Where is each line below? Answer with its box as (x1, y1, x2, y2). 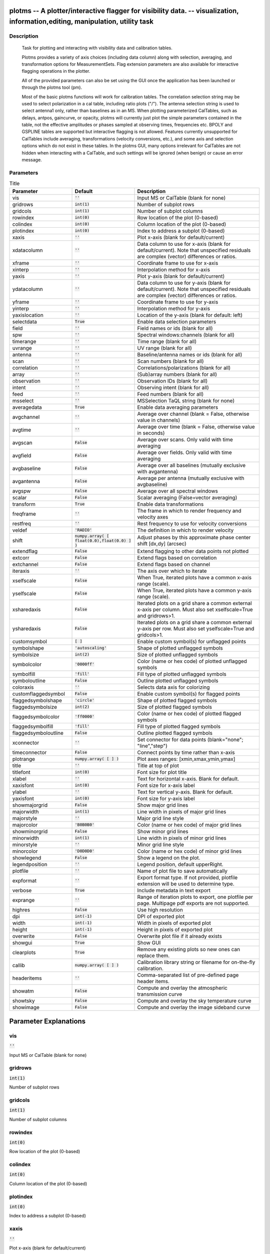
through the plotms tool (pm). (21, 84, 82, 90)
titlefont (12, 768, 31, 775)
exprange (12, 896, 35, 903)
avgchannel (12, 413, 40, 420)
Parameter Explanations (9, 1017, 86, 1025)
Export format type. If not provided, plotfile (137, 874, 238, 881)
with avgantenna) (137, 468, 178, 475)
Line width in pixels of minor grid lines (137, 834, 227, 841)
